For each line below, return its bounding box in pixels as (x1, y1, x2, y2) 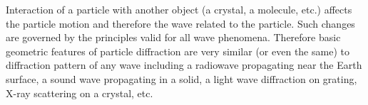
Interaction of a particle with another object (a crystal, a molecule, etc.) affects (6, 2, 352, 16)
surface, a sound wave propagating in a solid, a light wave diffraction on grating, (6, 71, 357, 86)
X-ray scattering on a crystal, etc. (6, 85, 153, 100)
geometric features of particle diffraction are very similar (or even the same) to (6, 43, 349, 58)
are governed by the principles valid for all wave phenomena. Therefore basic (6, 30, 341, 45)
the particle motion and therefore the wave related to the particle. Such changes (6, 16, 355, 31)
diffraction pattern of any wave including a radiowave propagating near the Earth (6, 57, 362, 72)
